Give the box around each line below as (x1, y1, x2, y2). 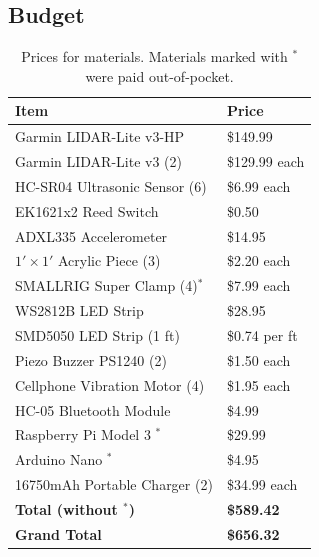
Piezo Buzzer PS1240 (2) (15, 349, 167, 370)
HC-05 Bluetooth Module (15, 399, 171, 420)
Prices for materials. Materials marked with (21, 46, 288, 67)
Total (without (15, 498, 118, 519)
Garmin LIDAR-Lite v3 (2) (15, 151, 182, 172)
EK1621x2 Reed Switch (15, 200, 159, 221)
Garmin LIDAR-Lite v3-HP (15, 126, 185, 147)
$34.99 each (226, 474, 298, 495)
